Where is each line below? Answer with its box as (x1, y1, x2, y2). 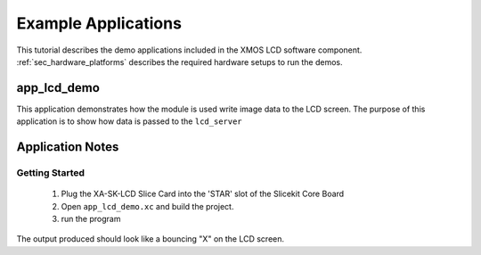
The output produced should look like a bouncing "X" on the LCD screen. (16, 234, 285, 244)
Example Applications (16, 13, 183, 33)
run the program (61, 213, 121, 224)
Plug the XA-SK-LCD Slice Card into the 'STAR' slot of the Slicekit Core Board (61, 188, 345, 200)
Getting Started (16, 167, 85, 179)
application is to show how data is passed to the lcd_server (16, 116, 242, 127)
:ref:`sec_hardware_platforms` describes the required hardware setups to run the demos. (16, 56, 343, 67)
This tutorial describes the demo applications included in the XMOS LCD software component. (16, 45, 363, 55)
